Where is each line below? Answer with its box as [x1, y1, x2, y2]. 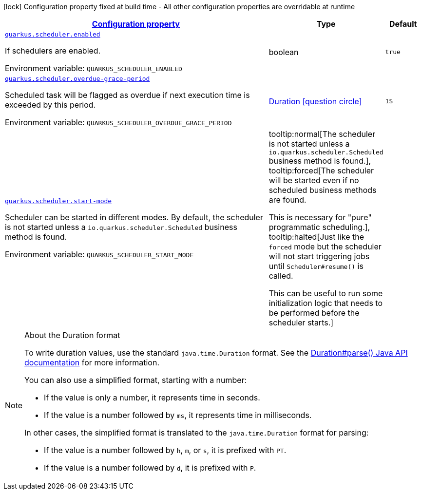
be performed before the [268, 308, 360, 318]
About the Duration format [24, 330, 120, 340]
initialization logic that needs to [268, 298, 383, 308]
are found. [268, 195, 306, 205]
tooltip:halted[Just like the [268, 232, 364, 242]
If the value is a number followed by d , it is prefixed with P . [44, 463, 256, 473]
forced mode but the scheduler [268, 242, 382, 251]
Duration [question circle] [268, 96, 362, 106]
